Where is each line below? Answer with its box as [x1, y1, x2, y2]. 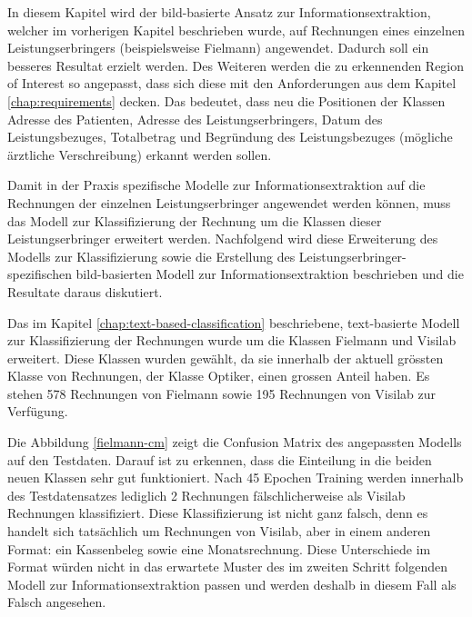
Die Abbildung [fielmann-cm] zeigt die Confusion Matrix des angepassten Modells [7, 433, 462, 452]
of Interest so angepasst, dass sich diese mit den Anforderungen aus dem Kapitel [7, 74, 457, 93]
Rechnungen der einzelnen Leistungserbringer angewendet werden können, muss [7, 193, 451, 212]
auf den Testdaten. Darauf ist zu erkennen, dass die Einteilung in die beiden [7, 450, 432, 469]
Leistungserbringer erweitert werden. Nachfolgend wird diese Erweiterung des [7, 229, 438, 248]
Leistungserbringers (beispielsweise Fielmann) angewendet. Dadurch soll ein [7, 38, 429, 57]
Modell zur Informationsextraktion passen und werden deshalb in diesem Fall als [7, 574, 457, 593]
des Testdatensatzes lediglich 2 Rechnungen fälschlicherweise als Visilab [7, 485, 406, 504]
